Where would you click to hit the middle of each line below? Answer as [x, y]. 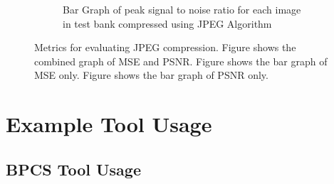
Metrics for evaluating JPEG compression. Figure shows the [165, 47]
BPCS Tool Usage [73, 169]
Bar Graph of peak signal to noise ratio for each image [182, 9]
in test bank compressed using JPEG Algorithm [167, 23]
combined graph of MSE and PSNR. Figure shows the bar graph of [181, 61]
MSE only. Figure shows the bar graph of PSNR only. [151, 75]
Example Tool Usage [109, 124]
